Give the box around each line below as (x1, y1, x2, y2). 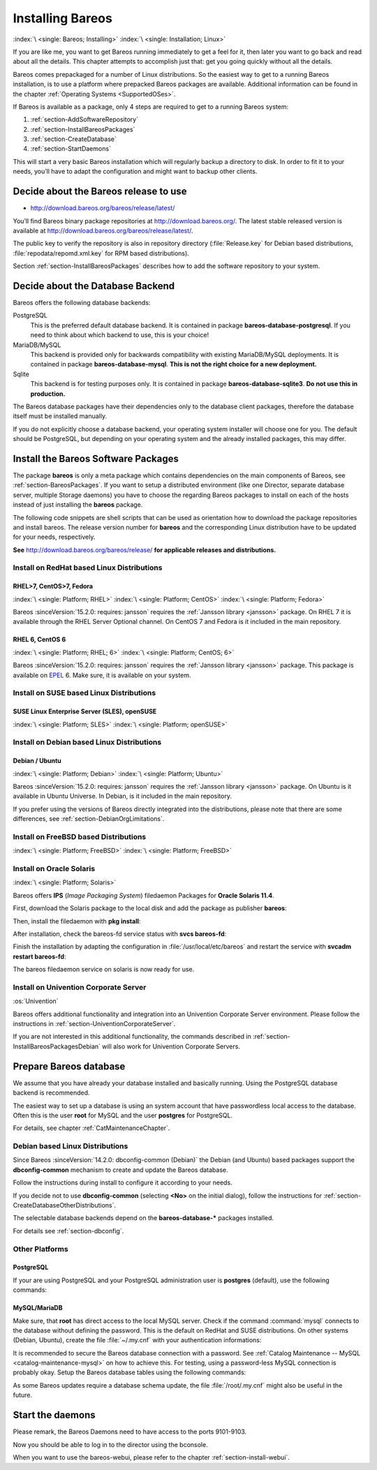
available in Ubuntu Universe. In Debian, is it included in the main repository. (13, 792, 232, 801)
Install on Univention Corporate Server (13, 982, 147, 992)
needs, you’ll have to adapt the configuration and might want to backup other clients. (13, 168, 258, 176)
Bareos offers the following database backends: (13, 299, 151, 306)
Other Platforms (13, 1244, 69, 1254)
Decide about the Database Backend (13, 280, 175, 292)
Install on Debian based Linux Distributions (13, 737, 162, 747)
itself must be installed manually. (13, 412, 108, 420)
